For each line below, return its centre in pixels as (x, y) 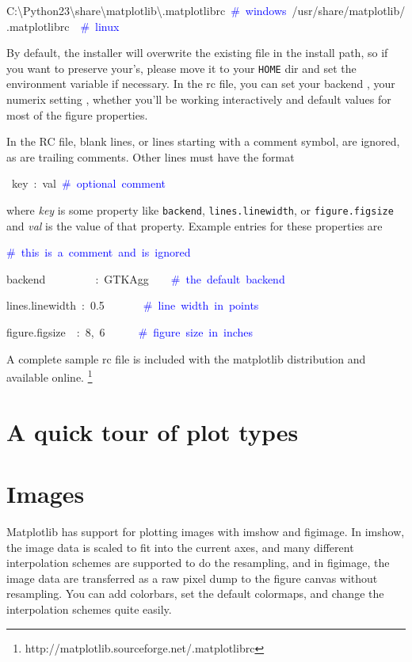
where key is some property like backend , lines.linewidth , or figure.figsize (200, 210)
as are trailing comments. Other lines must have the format (151, 156)
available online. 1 (50, 376)
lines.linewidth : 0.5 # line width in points (133, 305)
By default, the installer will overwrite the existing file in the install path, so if (197, 53)
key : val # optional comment (89, 183)
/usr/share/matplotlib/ (349, 10)
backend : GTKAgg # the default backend (146, 278)
